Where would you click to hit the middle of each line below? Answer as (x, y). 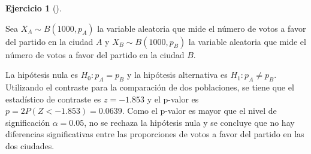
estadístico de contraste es (53, 99)
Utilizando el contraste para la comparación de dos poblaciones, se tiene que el (150, 87)
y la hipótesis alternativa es (177, 75)
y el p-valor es (173, 99)
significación (28, 122)
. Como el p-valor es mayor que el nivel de (199, 111)
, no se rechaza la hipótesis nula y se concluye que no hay (189, 122)
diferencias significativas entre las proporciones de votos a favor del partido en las (155, 134)
